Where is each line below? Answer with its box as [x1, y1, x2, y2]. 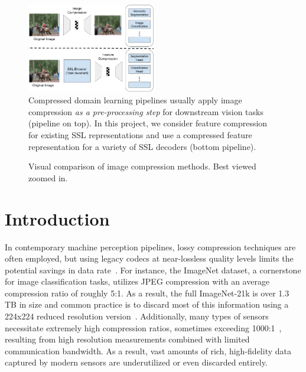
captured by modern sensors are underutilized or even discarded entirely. [5, 356, 268, 368]
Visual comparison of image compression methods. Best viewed [28, 160, 256, 172]
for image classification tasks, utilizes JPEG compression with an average [5, 275, 270, 288]
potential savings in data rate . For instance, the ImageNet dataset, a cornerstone [5, 263, 301, 276]
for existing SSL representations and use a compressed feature [28, 129, 252, 141]
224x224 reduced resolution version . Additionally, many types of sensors [5, 310, 269, 322]
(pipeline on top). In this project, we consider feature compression [28, 117, 268, 129]
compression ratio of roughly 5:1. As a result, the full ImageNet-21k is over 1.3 [5, 286, 289, 299]
